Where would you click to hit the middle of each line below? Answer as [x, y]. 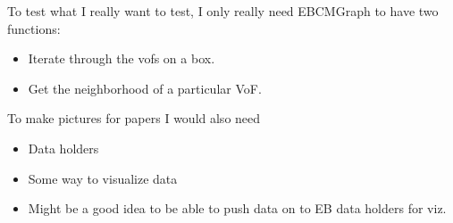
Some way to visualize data [103, 178]
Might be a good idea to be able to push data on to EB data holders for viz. [237, 208]
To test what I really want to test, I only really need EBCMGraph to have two [223, 11]
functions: [34, 28]
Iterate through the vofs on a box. [122, 58]
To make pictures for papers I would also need [134, 118]
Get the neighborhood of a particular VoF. [145, 88]
